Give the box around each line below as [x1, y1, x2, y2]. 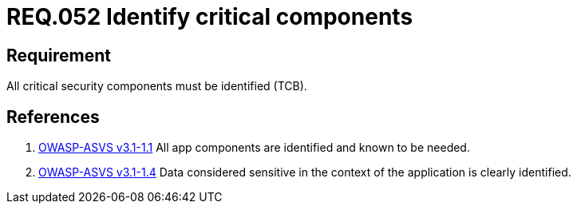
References [6, 106, 100, 127]
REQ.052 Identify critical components [6, 3, 413, 30]
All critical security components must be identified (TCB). [6, 79, 307, 93]
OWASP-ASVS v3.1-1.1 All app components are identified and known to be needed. [38, 141, 470, 155]
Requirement [6, 45, 112, 65]
